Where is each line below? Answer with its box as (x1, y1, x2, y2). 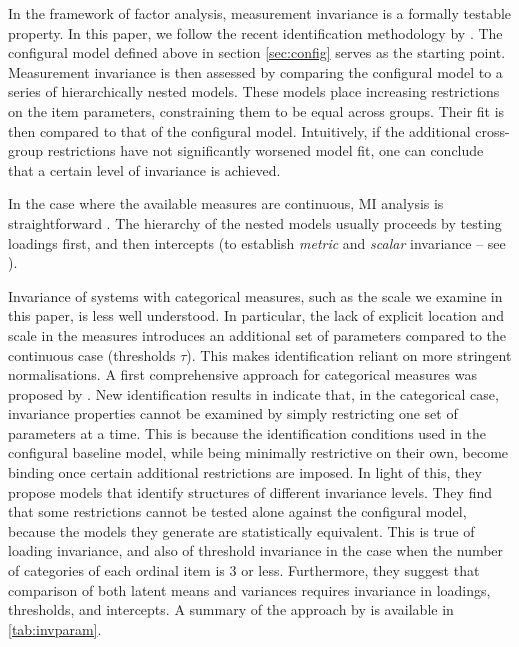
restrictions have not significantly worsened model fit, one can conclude (47, 140, 484, 161)
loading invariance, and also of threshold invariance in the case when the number (8, 540, 504, 561)
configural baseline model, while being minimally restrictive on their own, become (8, 442, 509, 463)
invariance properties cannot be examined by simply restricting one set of (8, 403, 458, 424)
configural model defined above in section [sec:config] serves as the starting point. (8, 42, 506, 63)
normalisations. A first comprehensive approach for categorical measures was (8, 364, 477, 385)
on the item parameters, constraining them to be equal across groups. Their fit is (8, 100, 505, 121)
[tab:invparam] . (8, 618, 102, 639)
